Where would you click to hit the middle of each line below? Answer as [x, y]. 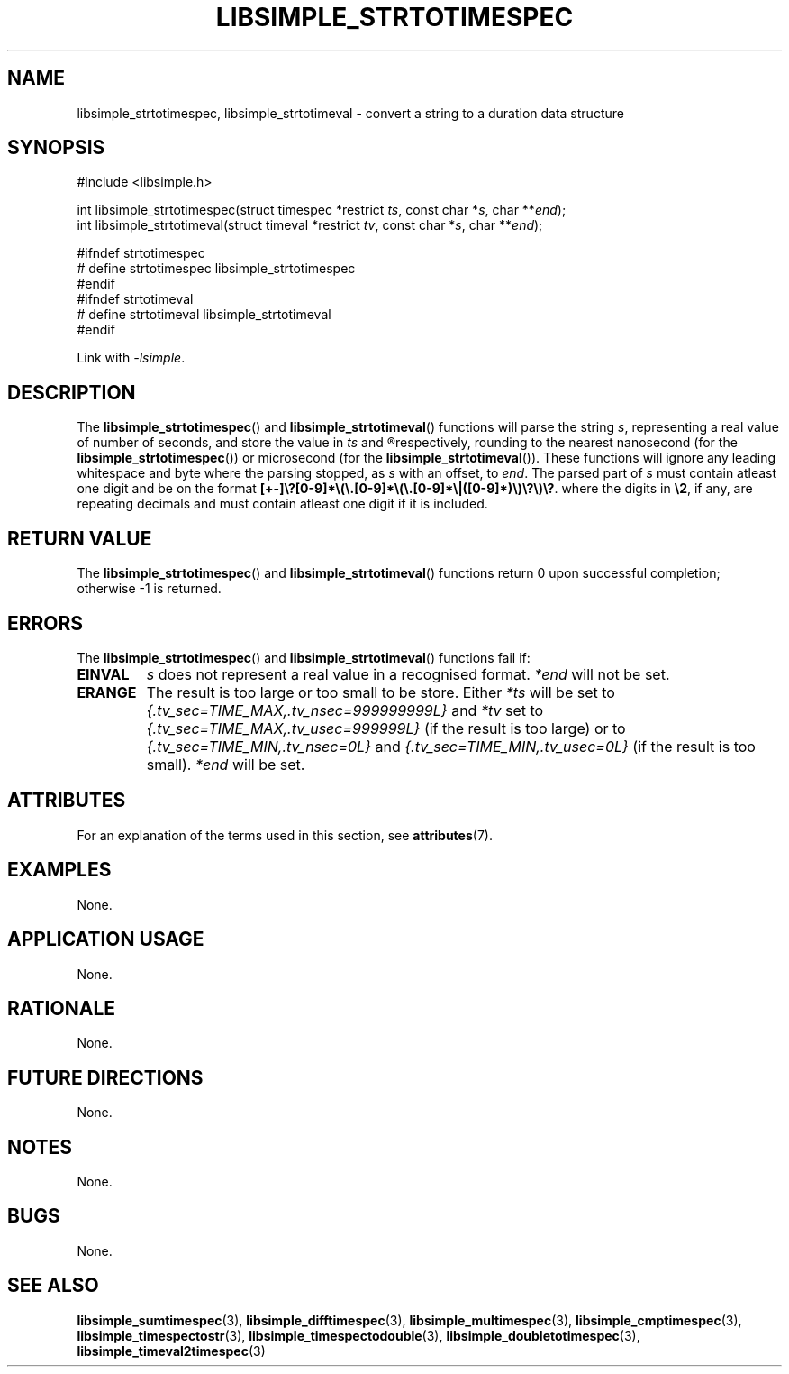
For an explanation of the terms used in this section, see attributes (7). [285, 835]
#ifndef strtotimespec [141, 253]
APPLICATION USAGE [106, 939]
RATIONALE [62, 1008]
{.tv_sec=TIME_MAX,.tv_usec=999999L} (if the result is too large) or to [386, 728]
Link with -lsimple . [131, 358]
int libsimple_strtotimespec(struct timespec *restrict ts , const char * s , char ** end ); [322, 210]
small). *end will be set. [226, 764]
